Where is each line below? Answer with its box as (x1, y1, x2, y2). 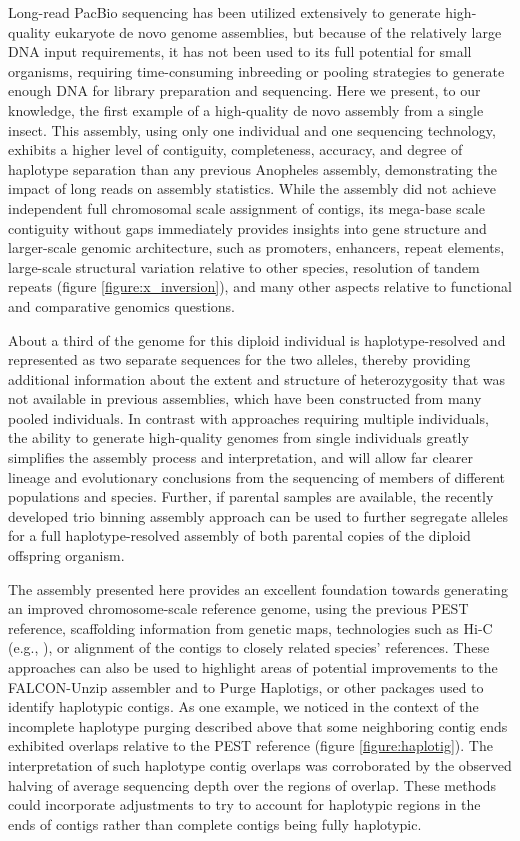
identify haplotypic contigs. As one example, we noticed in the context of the (8, 696, 479, 717)
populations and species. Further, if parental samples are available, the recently (8, 486, 494, 507)
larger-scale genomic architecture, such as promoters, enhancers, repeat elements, (8, 237, 505, 258)
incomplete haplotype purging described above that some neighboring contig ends (8, 715, 508, 736)
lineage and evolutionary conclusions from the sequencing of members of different (8, 466, 506, 487)
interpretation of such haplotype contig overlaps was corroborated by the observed (8, 754, 512, 775)
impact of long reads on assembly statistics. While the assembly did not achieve (8, 178, 496, 199)
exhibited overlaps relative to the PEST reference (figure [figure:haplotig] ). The (8, 735, 493, 756)
